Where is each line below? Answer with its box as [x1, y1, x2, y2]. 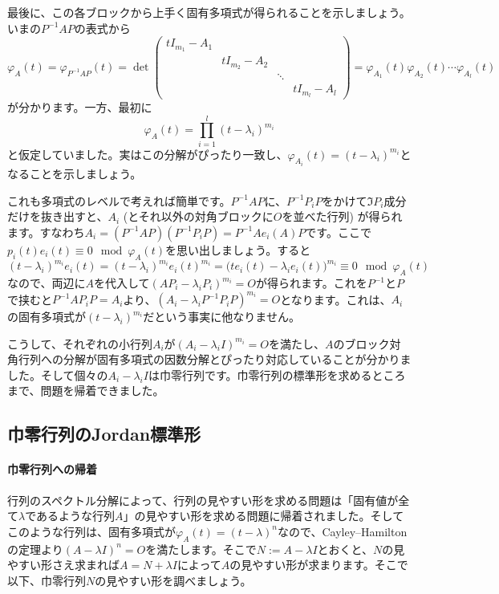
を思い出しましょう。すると [164, 241, 311, 258]
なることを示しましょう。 [7, 165, 142, 182]
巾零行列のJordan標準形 [7, 421, 201, 446]
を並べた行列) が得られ [282, 208, 403, 225]
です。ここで [305, 223, 371, 240]
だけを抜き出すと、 [7, 208, 108, 225]
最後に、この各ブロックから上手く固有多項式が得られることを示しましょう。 [7, 4, 411, 20]
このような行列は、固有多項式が [7, 523, 176, 539]
